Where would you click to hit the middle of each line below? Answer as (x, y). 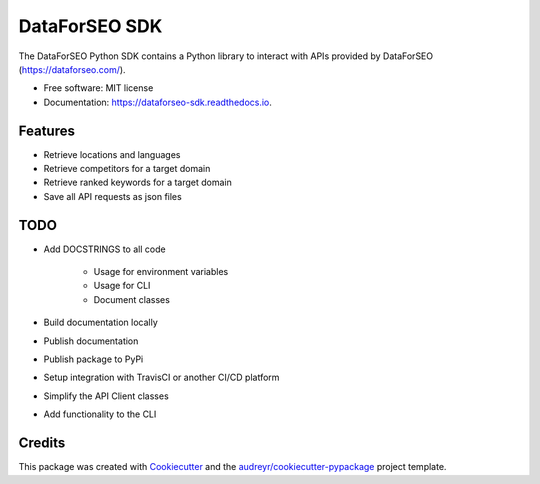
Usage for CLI (122, 286)
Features (46, 130)
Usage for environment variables (161, 272)
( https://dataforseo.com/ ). (72, 69)
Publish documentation (91, 341)
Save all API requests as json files (112, 196)
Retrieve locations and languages (112, 154)
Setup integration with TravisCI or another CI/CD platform (161, 377)
